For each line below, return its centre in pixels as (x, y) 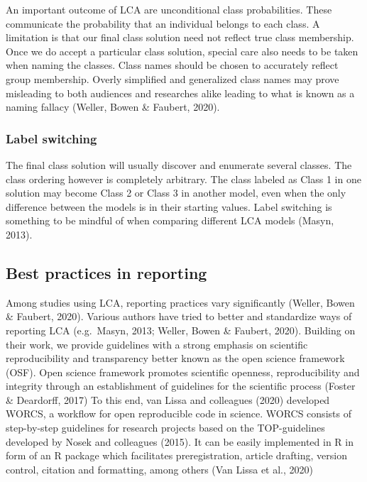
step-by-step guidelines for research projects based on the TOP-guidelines (165, 428)
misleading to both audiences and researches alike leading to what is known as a (180, 93)
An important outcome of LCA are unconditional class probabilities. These (169, 9)
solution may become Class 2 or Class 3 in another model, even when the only (176, 193)
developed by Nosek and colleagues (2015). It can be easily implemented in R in (180, 441)
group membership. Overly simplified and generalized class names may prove (172, 78)
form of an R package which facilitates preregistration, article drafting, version (176, 455)
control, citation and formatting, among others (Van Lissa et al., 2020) (160, 469)
